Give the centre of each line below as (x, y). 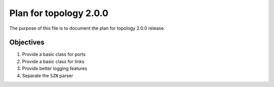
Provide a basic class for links (53, 61)
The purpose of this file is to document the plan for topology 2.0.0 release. (87, 28)
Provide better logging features (55, 68)
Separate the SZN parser (48, 75)
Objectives (27, 42)
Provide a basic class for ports (54, 54)
